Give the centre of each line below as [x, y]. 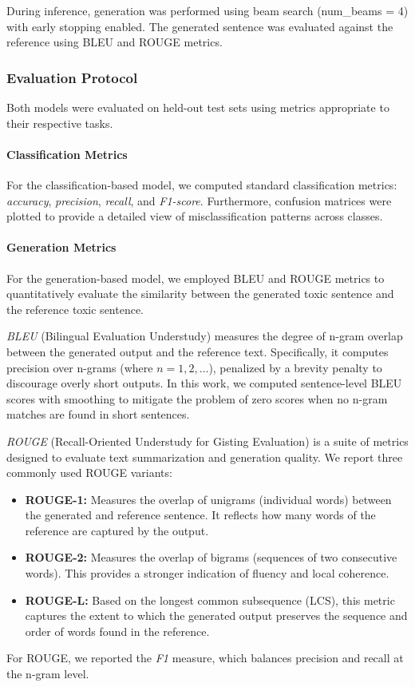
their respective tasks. [60, 123]
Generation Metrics [61, 247]
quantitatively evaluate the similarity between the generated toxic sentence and [200, 294]
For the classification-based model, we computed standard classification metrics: [202, 184]
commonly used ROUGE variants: [89, 473]
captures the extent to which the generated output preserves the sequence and [216, 616]
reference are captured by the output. [117, 530]
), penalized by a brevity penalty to [295, 367]
